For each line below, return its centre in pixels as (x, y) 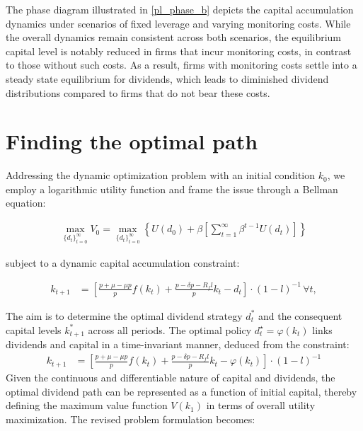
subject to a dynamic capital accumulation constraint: (123, 262)
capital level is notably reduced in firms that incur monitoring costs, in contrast (179, 51)
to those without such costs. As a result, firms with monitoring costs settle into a (181, 65)
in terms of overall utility (261, 405)
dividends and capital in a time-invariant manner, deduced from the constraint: (178, 344)
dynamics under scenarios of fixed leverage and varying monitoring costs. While (178, 23)
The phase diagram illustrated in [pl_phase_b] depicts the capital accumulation (180, 9)
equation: (26, 203)
